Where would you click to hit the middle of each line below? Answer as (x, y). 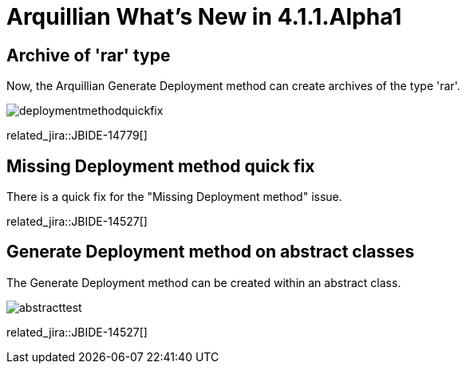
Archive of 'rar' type (89, 55)
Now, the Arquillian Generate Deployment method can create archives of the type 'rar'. (233, 86)
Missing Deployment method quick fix (161, 166)
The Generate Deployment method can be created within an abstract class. (204, 282)
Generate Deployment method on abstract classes (211, 252)
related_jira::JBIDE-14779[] (77, 136)
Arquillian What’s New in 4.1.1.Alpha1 (204, 17)
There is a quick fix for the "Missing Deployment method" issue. (174, 197)
